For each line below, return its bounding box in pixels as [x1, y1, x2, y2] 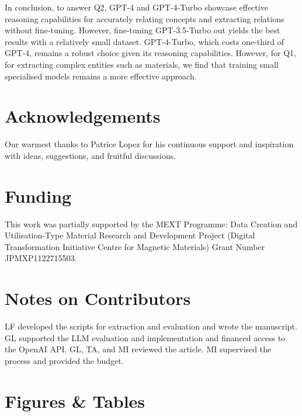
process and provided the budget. [5, 354, 124, 366]
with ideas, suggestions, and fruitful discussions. [5, 149, 176, 161]
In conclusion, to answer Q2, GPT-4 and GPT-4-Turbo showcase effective [5, 1, 268, 13]
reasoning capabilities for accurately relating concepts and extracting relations [5, 12, 284, 25]
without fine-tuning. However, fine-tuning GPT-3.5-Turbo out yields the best [5, 24, 280, 36]
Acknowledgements [5, 104, 161, 128]
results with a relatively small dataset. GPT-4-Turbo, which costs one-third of [5, 35, 284, 47]
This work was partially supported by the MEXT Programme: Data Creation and [5, 217, 298, 230]
